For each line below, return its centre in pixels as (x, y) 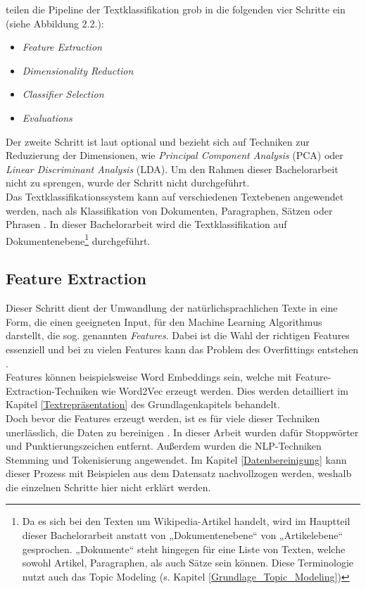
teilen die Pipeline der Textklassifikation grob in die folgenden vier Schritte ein (176, 9)
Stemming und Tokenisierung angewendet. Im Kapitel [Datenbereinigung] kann (176, 459)
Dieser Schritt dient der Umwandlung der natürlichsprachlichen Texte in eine (172, 308)
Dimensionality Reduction (78, 70)
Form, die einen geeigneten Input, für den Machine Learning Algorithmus (164, 321)
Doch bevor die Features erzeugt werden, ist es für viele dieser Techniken (163, 418)
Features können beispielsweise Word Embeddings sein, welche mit (149, 377)
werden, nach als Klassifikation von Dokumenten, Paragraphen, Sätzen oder (169, 210)
